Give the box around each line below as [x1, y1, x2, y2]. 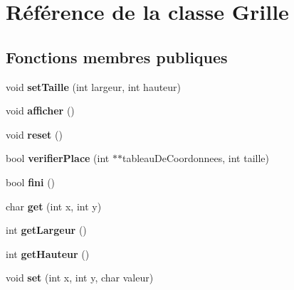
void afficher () [6, 103, 75, 118]
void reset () [6, 127, 63, 141]
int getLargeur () [6, 222, 87, 237]
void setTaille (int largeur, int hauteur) [6, 79, 182, 94]
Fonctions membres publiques [6, 45, 228, 68]
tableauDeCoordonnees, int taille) [122, 151, 270, 166]
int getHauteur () [6, 246, 90, 261]
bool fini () [6, 174, 56, 189]
